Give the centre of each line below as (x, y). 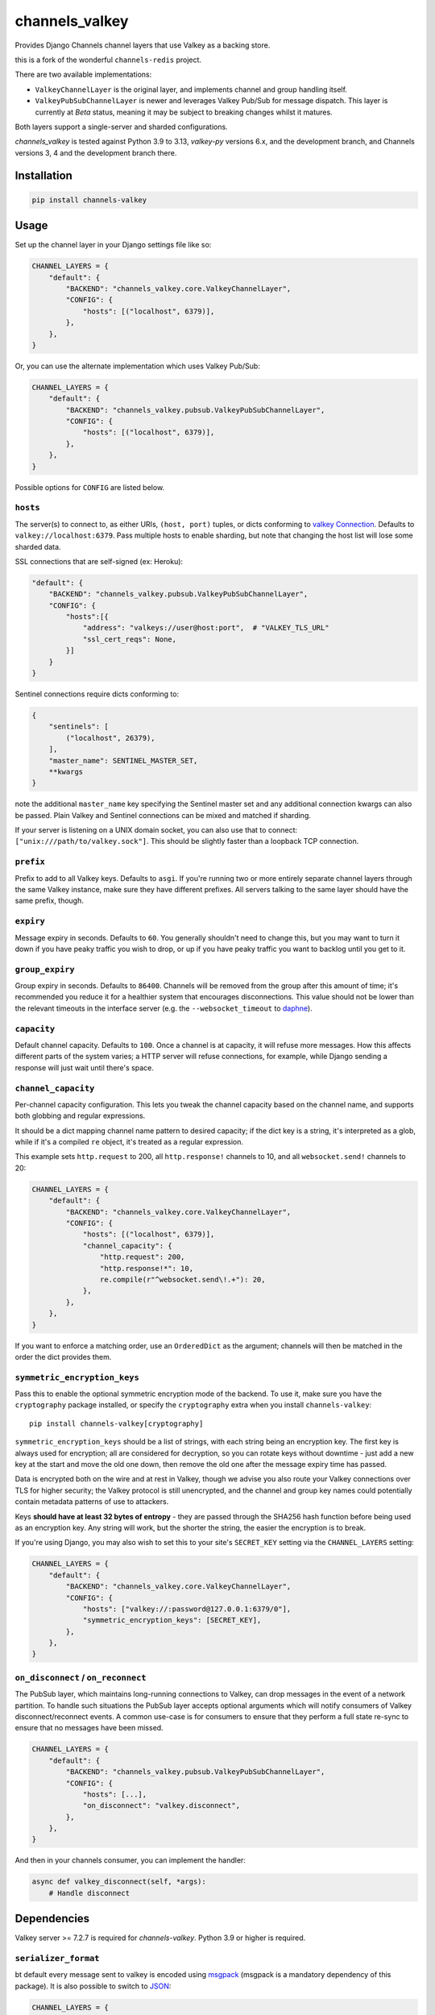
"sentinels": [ (79, 727)
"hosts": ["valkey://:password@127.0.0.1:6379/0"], (187, 1609)
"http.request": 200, (142, 1257)
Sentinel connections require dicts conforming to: (97, 694)
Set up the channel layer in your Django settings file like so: (113, 245)
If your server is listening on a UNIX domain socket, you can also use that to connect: (156, 830)
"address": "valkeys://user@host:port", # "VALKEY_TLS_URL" (206, 628)
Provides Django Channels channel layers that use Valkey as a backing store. (143, 45)
